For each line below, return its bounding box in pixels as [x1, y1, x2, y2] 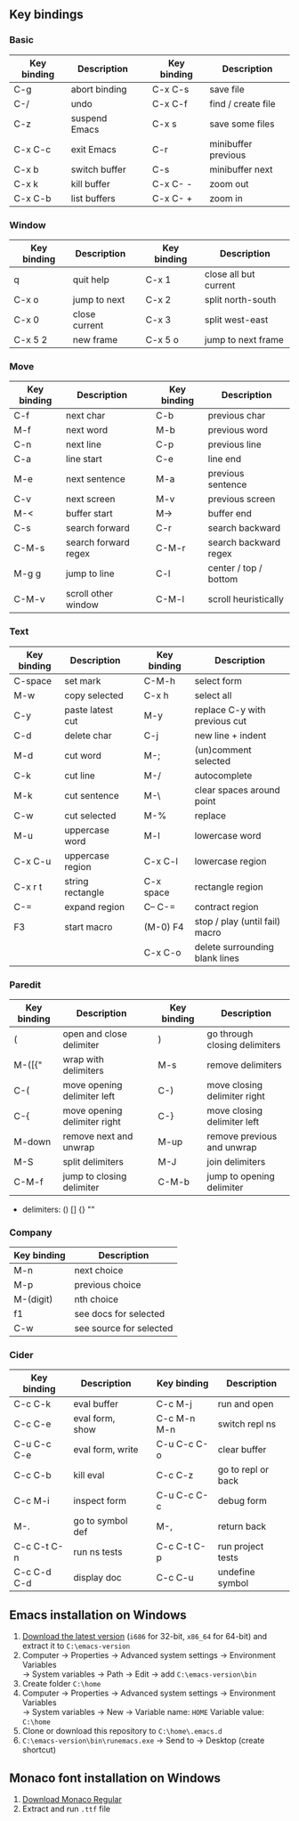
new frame [72, 333, 118, 346]
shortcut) [21, 1744, 56, 1755]
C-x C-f [152, 97, 189, 110]
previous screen [207, 493, 276, 506]
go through [206, 1028, 254, 1040]
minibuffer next [208, 163, 273, 175]
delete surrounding [194, 940, 274, 953]
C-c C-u [156, 1572, 194, 1584]
